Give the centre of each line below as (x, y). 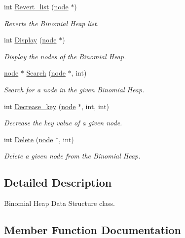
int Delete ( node (29, 139)
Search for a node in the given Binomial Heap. (74, 89)
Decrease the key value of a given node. (63, 123)
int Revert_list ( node (36, 6)
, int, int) (95, 106)
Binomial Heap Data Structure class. (60, 203)
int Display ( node (30, 40)
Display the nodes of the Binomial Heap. (65, 56)
